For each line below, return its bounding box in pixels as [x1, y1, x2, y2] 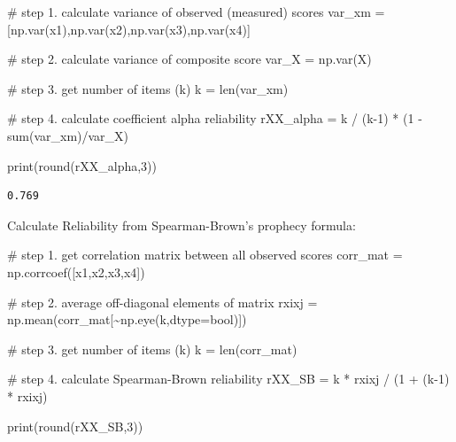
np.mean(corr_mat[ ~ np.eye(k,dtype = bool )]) [7, 310, 247, 329]
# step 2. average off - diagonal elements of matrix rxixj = [7, 292, 318, 311]
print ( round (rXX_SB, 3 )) [7, 416, 143, 435]
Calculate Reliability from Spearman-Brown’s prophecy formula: [7, 215, 356, 234]
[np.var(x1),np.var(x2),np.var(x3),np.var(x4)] [7, 19, 251, 38]
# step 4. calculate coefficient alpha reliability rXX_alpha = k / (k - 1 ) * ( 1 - [7, 109, 422, 128]
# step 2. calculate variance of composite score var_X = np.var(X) [7, 50, 372, 68]
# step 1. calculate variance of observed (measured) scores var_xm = [7, 3, 385, 20]
